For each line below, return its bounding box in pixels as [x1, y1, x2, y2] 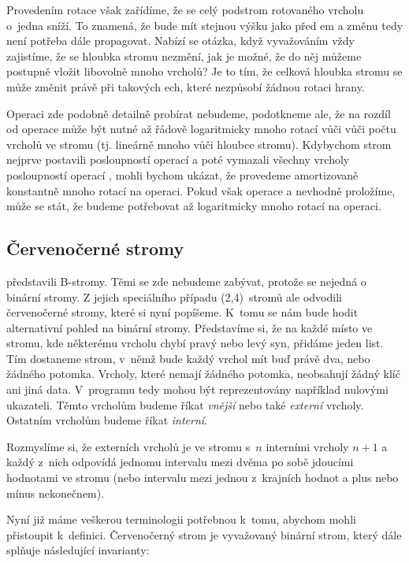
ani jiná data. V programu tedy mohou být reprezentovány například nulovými [6, 381, 389, 398]
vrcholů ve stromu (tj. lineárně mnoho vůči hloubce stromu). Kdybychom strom [6, 135, 392, 152]
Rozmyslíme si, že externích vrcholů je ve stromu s [6, 438, 251, 454]
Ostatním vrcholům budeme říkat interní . [6, 412, 208, 428]
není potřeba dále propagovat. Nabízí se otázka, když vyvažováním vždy [6, 32, 355, 49]
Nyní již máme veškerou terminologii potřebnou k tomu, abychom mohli [6, 511, 356, 528]
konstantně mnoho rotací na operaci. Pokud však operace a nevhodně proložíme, [6, 182, 396, 198]
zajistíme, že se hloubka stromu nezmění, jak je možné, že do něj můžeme [6, 47, 362, 64]
